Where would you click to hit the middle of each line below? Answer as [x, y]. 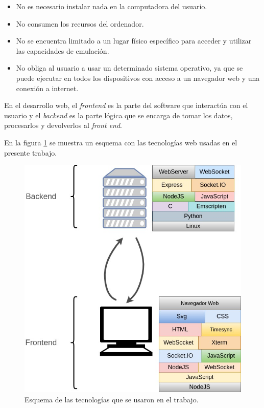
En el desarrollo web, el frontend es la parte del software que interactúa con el [126, 105]
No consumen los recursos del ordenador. [80, 23]
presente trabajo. [31, 152]
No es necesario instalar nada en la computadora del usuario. [112, 6]
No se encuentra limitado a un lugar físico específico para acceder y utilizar [134, 41]
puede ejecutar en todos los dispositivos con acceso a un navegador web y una [138, 78]
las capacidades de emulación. [63, 50]
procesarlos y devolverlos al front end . [63, 125]
